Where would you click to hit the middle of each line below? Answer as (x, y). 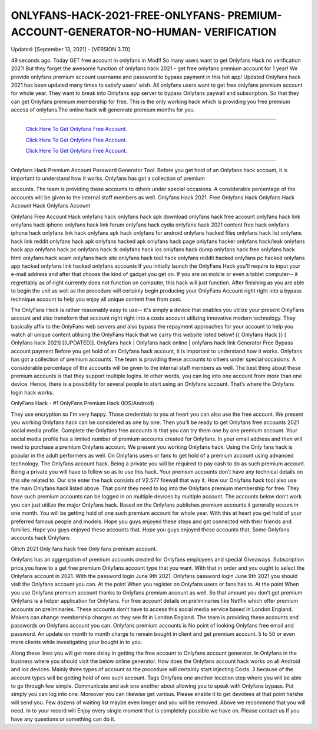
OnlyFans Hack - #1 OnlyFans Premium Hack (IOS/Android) (82, 403)
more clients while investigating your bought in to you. (77, 642)
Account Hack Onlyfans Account (51, 206)
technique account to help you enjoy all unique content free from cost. (96, 299)
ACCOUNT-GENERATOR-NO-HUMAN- (106, 32)
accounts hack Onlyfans (40, 538)
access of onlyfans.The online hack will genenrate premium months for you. (103, 110)
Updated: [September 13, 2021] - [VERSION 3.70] (71, 50)
